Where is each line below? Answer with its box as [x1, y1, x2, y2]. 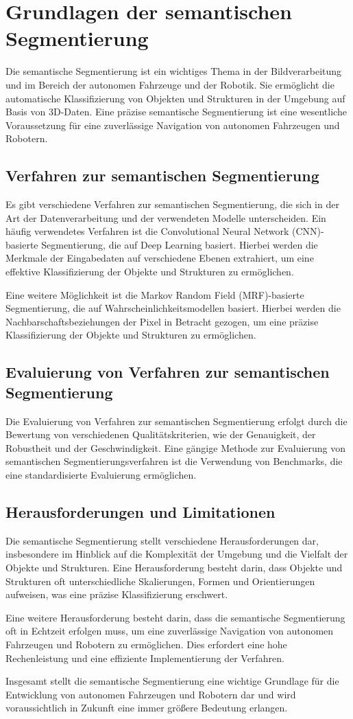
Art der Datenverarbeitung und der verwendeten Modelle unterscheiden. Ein [5, 210, 326, 225]
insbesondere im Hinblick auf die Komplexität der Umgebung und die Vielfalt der [5, 547, 348, 561]
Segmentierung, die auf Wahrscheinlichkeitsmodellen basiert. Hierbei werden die [5, 301, 341, 315]
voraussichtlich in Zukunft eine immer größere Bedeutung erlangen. [5, 700, 288, 715]
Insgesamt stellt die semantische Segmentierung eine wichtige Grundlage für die [5, 674, 339, 688]
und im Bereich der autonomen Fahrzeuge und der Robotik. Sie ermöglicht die [5, 77, 334, 91]
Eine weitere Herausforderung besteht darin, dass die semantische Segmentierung [5, 610, 345, 624]
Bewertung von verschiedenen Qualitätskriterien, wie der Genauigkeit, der [5, 427, 316, 442]
